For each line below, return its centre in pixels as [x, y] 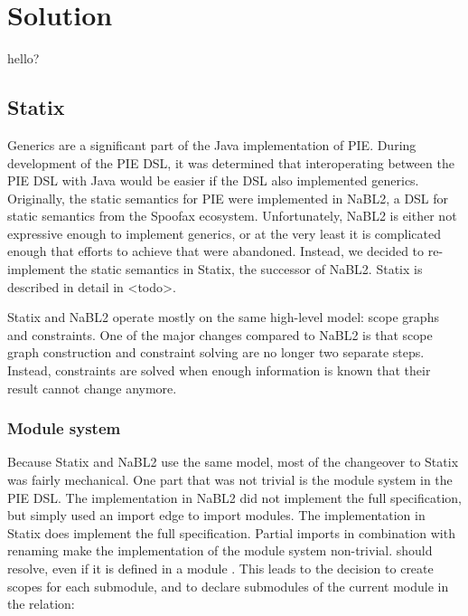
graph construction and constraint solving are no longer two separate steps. [216, 352]
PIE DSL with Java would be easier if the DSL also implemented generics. [213, 180]
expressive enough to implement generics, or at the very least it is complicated [224, 233]
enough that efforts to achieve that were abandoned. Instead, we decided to [216, 251]
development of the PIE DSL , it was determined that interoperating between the [231, 162]
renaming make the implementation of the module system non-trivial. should [220, 550]
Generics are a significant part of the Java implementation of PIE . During [212, 144]
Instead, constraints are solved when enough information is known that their [219, 370]
